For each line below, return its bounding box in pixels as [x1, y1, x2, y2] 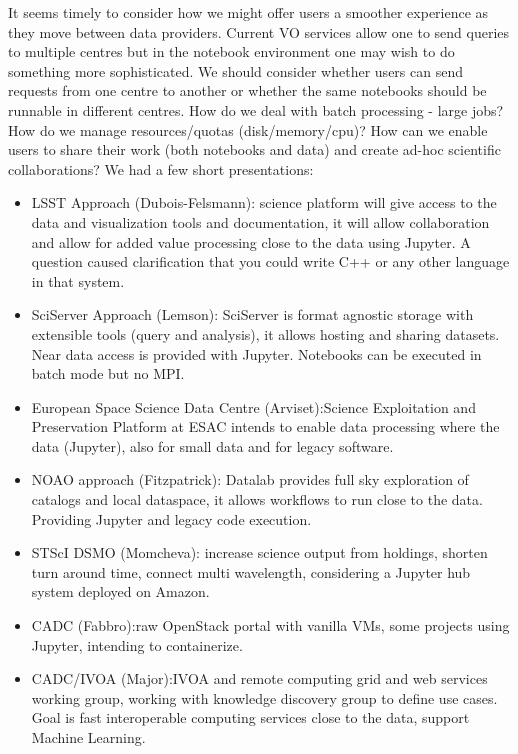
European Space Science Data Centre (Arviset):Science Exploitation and [31, 396, 476, 417]
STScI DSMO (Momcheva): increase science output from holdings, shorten [31, 542, 488, 563]
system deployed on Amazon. [31, 581, 210, 602]
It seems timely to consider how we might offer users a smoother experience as [8, 2, 489, 22]
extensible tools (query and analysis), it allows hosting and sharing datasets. [31, 323, 500, 344]
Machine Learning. [31, 727, 146, 747]
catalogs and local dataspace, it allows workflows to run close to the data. [31, 489, 483, 510]
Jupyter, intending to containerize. [31, 634, 243, 655]
